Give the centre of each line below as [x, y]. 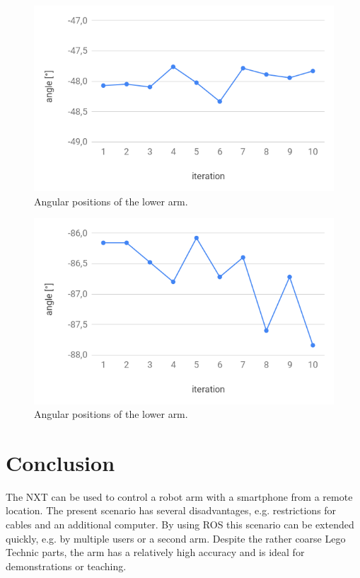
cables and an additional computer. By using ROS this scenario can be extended [180, 525]
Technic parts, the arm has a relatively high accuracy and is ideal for [155, 552]
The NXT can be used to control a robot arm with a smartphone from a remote [179, 496]
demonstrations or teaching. [66, 566]
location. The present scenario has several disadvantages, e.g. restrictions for [171, 510]
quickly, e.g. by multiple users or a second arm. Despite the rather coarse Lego [176, 538]
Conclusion [60, 462]
